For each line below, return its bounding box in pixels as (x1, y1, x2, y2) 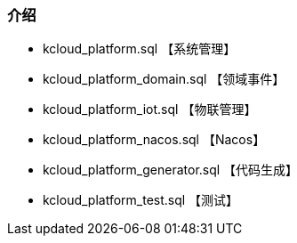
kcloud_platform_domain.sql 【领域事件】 (43, 71, 285, 87)
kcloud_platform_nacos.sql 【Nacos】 (43, 132, 266, 148)
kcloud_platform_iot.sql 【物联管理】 (43, 101, 257, 117)
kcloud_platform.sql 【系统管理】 (43, 41, 237, 57)
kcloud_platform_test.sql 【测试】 (43, 192, 239, 208)
